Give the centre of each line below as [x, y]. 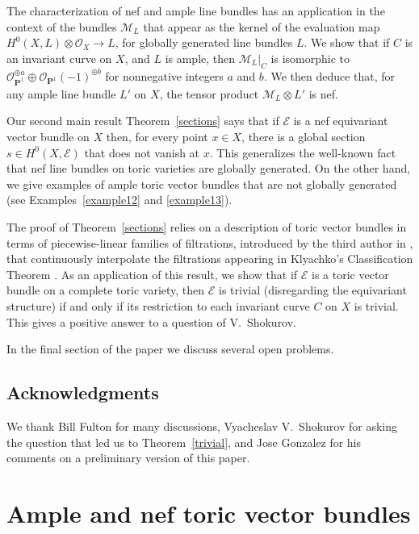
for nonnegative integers [164, 75]
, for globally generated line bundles [204, 42]
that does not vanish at [142, 152]
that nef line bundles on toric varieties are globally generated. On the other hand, [209, 168]
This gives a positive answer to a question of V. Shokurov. [152, 321]
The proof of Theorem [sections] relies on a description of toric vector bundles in [207, 227]
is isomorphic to [310, 58]
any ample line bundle [61, 93]
